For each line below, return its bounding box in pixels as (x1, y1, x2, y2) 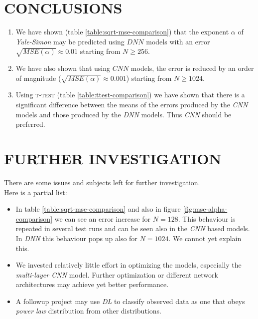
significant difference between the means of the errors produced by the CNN (15, 99, 248, 110)
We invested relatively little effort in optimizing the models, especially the (15, 260, 242, 270)
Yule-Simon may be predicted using (15, 36, 125, 46)
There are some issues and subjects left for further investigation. (4, 177, 200, 187)
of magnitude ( (15, 72, 61, 83)
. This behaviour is (178, 213, 236, 224)
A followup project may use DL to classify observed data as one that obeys (15, 296, 245, 306)
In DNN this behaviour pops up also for (15, 233, 137, 243)
